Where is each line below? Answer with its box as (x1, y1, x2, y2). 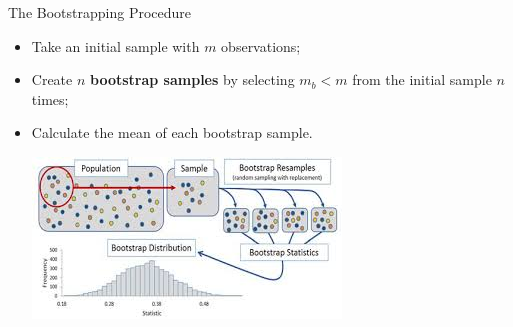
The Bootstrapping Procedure (8, 2, 191, 22)
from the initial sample (352, 69, 492, 90)
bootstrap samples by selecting (90, 69, 295, 90)
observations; (221, 35, 301, 56)
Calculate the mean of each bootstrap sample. (31, 122, 313, 143)
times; (31, 88, 69, 109)
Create (31, 69, 73, 90)
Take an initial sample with (31, 35, 200, 56)
